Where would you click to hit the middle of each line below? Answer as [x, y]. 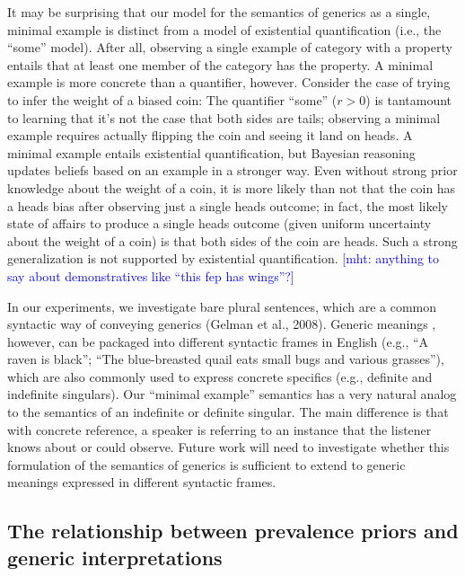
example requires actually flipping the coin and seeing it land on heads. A [210, 135]
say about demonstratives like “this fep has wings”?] [151, 275]
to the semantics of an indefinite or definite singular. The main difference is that [228, 412]
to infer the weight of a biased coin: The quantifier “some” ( [172, 99]
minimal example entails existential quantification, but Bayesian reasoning [211, 152]
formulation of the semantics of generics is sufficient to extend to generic [206, 464]
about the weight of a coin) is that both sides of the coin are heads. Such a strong [232, 240]
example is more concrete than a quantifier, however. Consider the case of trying [229, 82]
